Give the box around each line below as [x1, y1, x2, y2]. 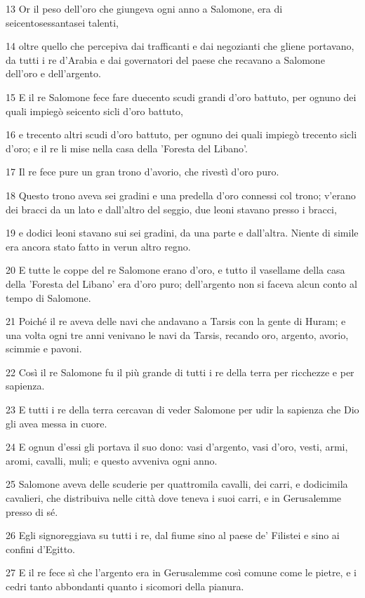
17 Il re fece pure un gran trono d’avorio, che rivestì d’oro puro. [6, 164, 279, 179]
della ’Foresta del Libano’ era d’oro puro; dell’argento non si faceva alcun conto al [6, 276, 357, 291]
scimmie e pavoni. [6, 341, 82, 356]
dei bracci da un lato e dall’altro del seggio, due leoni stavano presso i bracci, [6, 201, 337, 216]
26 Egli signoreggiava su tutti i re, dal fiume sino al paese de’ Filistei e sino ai [6, 528, 340, 543]
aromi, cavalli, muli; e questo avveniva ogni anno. [6, 453, 218, 467]
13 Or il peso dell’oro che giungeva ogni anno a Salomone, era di [6, 1, 283, 15]
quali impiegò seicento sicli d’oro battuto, [6, 103, 183, 118]
